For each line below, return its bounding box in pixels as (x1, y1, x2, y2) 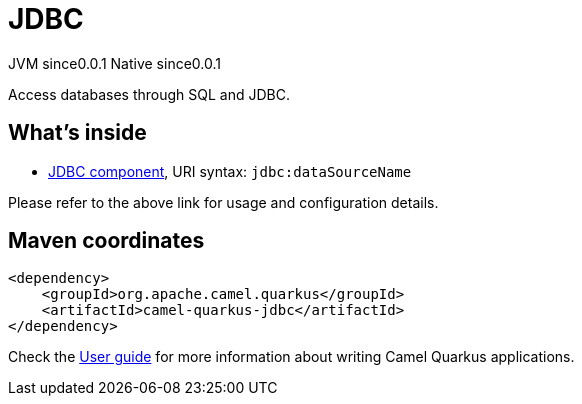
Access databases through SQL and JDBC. (8, 85, 290, 103)
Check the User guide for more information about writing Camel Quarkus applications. (8, 348, 575, 366)
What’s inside (8, 120, 147, 146)
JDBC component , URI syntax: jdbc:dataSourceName (48, 162, 412, 180)
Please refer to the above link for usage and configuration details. (8, 193, 439, 211)
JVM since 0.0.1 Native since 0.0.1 (8, 54, 221, 72)
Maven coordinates (8, 228, 205, 254)
